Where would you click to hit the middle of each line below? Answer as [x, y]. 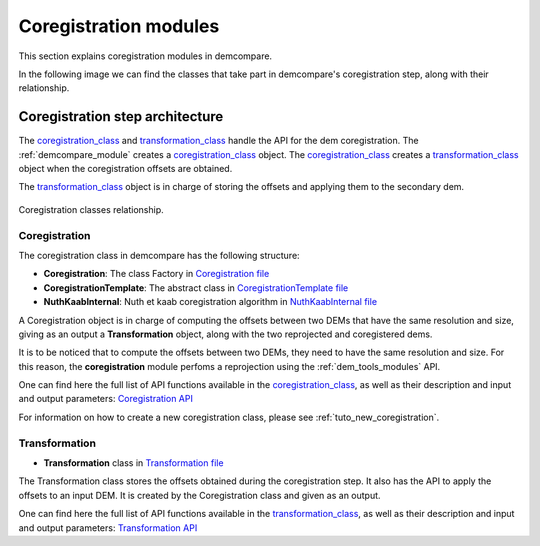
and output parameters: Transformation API [108, 527]
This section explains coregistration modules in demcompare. [145, 56]
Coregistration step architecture [121, 116]
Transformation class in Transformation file [133, 462]
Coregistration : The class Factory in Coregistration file [156, 274]
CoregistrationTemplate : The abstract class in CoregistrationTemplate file [196, 287]
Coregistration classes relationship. [91, 209]
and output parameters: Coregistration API [106, 399]
